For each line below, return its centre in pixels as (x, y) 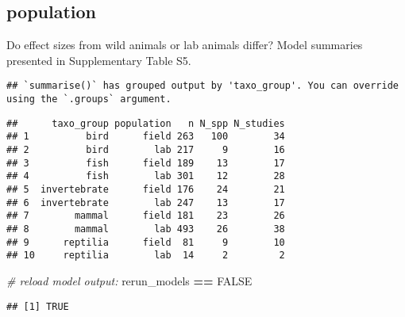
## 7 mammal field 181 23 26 (146, 216)
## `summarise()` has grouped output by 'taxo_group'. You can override (202, 86)
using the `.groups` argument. (89, 99)
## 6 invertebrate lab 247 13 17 (146, 202)
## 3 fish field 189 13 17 (146, 163)
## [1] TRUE (38, 306)
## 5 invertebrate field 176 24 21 (146, 189)
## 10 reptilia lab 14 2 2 (146, 256)
